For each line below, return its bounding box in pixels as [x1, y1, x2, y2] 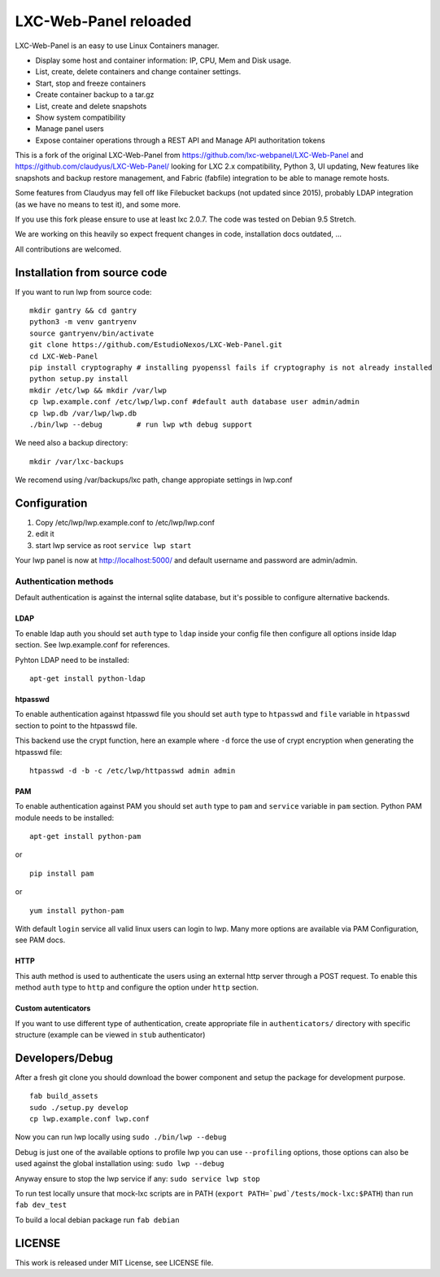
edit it [35, 529, 54, 539]
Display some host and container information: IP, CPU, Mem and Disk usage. [35, 55, 292, 65]
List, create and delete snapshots [35, 101, 147, 111]
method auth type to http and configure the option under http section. [15, 982, 259, 993]
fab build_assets [29, 1091, 98, 1101]
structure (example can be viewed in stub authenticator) [15, 1029, 206, 1039]
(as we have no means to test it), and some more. [15, 200, 181, 209]
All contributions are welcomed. [15, 244, 122, 254]
